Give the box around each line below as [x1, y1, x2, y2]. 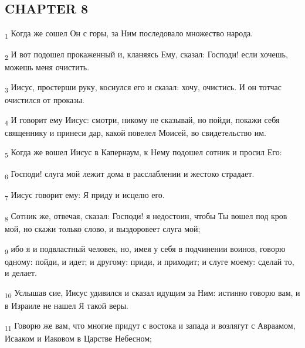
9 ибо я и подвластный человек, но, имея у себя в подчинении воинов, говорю [5, 242, 286, 256]
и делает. [5, 267, 37, 279]
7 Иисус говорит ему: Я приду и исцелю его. [5, 188, 165, 202]
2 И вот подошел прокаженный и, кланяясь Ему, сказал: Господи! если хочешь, [5, 48, 288, 62]
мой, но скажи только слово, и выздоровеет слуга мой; [5, 222, 201, 234]
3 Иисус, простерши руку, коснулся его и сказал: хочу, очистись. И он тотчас [5, 81, 282, 94]
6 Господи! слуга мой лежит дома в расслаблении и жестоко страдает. [5, 167, 255, 181]
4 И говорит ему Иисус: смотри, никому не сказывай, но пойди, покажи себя [5, 113, 280, 127]
